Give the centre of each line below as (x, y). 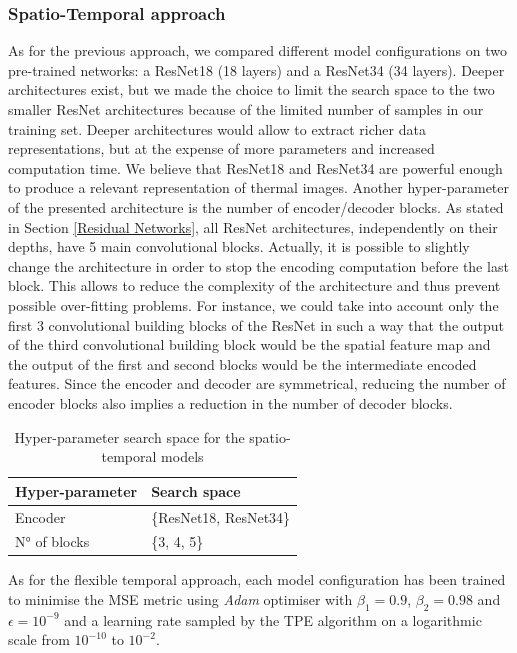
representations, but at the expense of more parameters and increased (221, 148)
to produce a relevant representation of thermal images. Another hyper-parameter (259, 187)
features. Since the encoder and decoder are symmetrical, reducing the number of (257, 383)
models (182, 456)
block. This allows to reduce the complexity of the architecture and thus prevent (254, 285)
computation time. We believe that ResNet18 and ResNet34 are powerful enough (255, 167)
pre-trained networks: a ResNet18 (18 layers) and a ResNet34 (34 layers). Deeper (256, 69)
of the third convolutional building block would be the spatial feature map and (249, 344)
